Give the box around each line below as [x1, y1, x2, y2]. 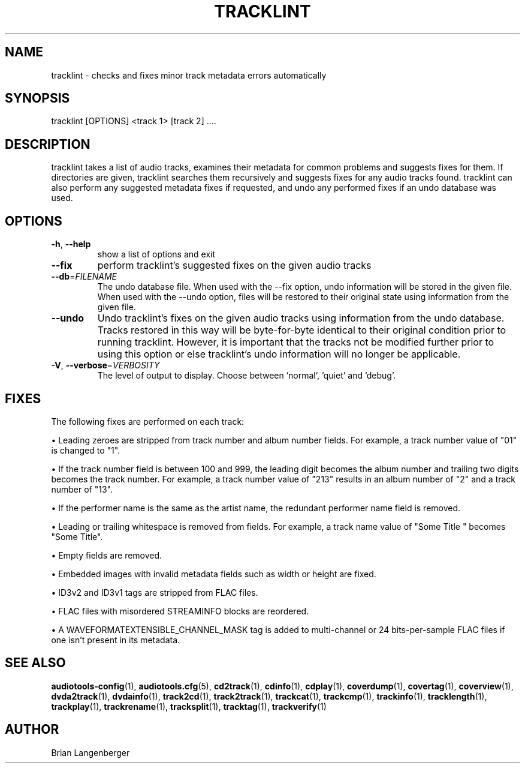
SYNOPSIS [5, 91, 70, 106]
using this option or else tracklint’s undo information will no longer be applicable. [97, 348, 461, 361]
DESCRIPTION [5, 136, 90, 152]
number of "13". [51, 484, 113, 494]
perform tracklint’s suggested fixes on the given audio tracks [97, 259, 372, 272]
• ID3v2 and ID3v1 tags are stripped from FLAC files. [51, 587, 258, 598]
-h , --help [51, 239, 91, 250]
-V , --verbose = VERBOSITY [51, 360, 160, 371]
